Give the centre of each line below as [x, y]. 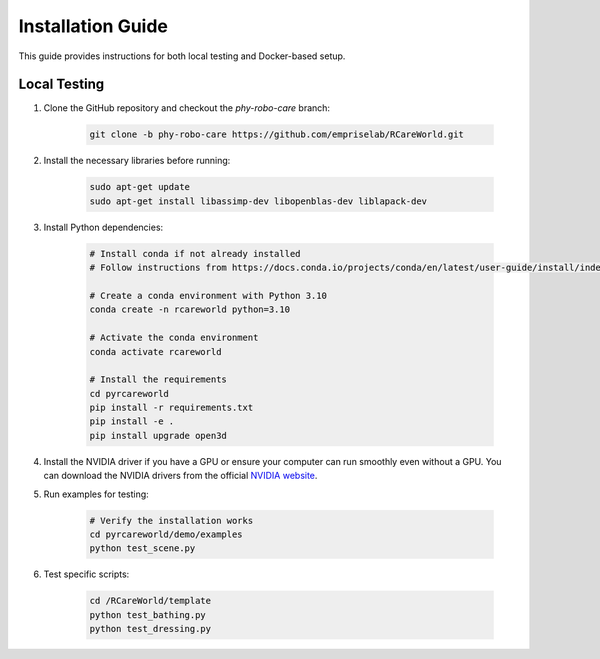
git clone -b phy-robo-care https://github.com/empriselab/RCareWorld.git [277, 134]
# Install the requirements [158, 379]
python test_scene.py [142, 548]
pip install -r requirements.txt [171, 408]
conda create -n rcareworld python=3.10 [189, 309]
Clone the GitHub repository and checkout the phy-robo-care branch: [186, 108]
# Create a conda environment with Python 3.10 [208, 295]
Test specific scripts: [86, 574]
